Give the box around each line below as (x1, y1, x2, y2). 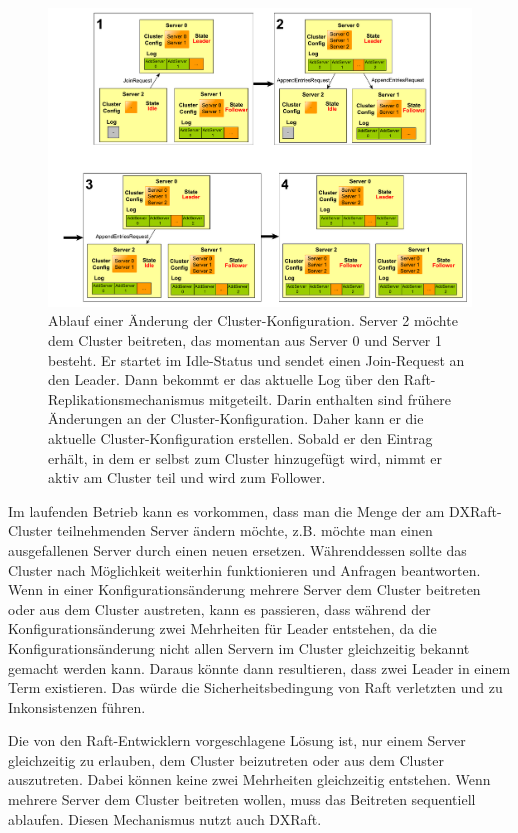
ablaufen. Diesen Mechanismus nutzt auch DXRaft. (8, 808, 322, 829)
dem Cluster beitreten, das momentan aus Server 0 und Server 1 (48, 330, 443, 351)
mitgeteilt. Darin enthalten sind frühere (209, 388, 451, 409)
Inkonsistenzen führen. (8, 696, 146, 717)
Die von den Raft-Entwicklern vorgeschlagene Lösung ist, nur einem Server (8, 730, 466, 751)
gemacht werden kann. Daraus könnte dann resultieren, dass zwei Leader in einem (8, 657, 511, 678)
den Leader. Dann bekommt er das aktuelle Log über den (48, 369, 400, 390)
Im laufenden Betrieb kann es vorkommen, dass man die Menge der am (8, 500, 445, 521)
